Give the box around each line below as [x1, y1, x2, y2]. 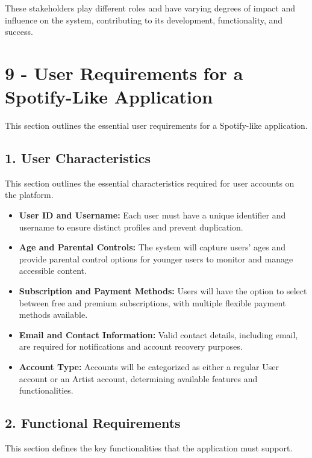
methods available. [19, 308, 88, 321]
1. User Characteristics [5, 149, 151, 167]
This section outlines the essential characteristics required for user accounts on [5, 176, 295, 189]
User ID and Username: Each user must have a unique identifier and [19, 209, 286, 221]
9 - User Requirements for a [5, 60, 243, 85]
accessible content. [19, 264, 87, 277]
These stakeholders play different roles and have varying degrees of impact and [5, 2, 295, 14]
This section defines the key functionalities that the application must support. [5, 442, 293, 454]
